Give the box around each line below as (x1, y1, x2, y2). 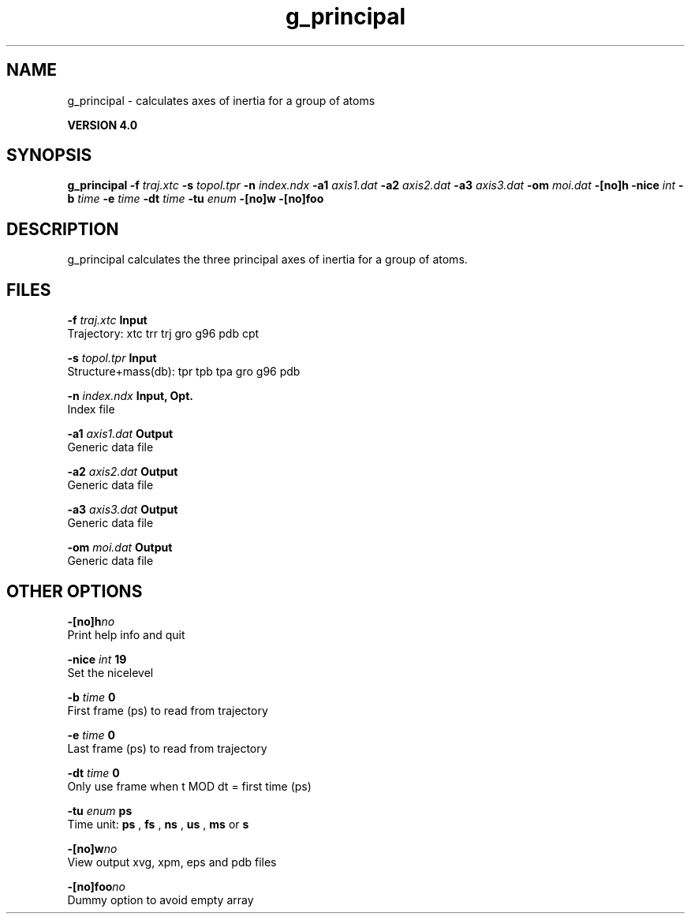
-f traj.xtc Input (67, 313, 148, 327)
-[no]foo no (67, 879, 126, 893)
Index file (67, 402, 115, 417)
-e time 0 (67, 727, 115, 742)
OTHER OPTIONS (6, 581, 143, 601)
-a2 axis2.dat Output (67, 465, 178, 479)
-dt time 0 (67, 765, 120, 780)
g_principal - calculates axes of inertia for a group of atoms (67, 93, 375, 107)
